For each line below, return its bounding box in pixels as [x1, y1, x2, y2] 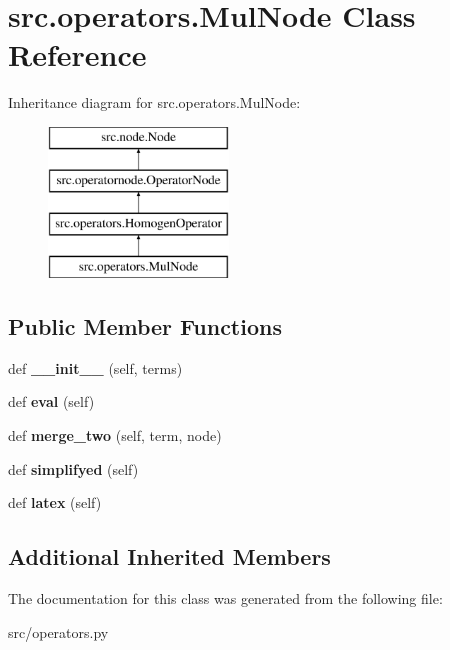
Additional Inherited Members [8, 541, 331, 572]
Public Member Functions [8, 311, 282, 342]
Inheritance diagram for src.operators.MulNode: [8, 92, 301, 113]
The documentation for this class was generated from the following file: [8, 588, 443, 609]
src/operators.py [8, 621, 109, 642]
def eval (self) [8, 391, 95, 412]
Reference [8, 34, 147, 75]
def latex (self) [8, 492, 102, 513]
